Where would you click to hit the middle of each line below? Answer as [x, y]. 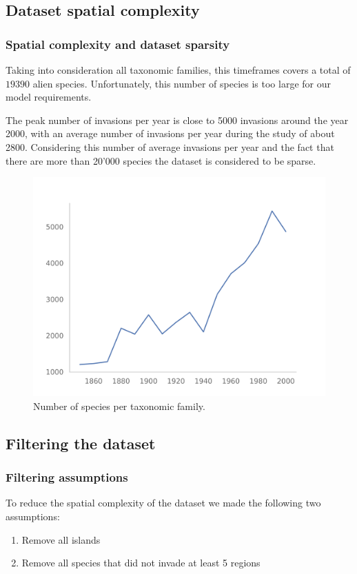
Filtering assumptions [67, 477]
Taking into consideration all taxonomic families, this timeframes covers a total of [178, 70]
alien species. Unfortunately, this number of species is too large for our [182, 83]
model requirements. [49, 97]
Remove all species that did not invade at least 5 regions [141, 563]
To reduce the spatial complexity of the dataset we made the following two [163, 503]
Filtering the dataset [81, 443]
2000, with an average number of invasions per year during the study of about [170, 133]
